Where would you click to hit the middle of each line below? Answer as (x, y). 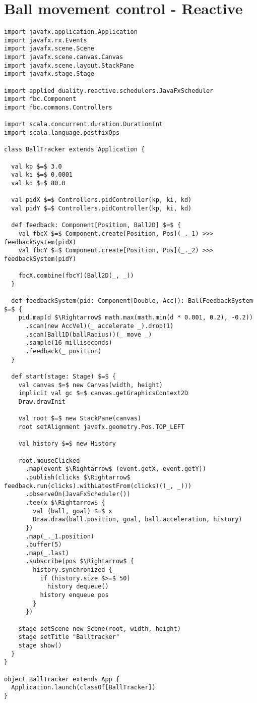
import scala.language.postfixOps (62, 133)
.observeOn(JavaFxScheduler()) (78, 494)
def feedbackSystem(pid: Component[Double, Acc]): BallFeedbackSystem (132, 301)
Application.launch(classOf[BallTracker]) (83, 688)
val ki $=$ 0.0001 (42, 175)
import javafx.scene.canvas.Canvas (64, 57)
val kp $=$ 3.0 (37, 166)
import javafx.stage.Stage (49, 74)
